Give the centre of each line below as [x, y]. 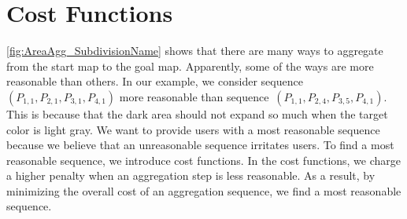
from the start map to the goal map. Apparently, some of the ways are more [190, 66]
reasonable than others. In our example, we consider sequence [155, 81]
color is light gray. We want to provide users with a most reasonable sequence [193, 129]
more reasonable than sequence [194, 96]
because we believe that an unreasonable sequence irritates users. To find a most [200, 145]
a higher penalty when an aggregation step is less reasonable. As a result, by [191, 175]
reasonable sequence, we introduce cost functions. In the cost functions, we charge [204, 160]
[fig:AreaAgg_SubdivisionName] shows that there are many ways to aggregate [195, 51]
